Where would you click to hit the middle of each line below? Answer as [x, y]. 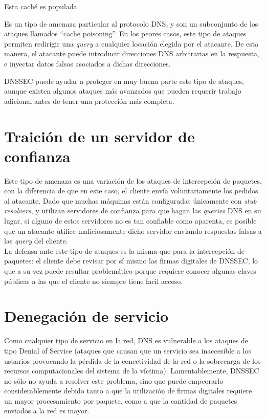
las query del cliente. [36, 241]
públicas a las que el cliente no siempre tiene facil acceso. [94, 281]
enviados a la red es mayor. [47, 411]
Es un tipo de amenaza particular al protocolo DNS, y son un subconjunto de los [131, 23]
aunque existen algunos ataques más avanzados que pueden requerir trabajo [123, 91]
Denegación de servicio [86, 316]
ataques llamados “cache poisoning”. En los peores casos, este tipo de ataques [125, 34]
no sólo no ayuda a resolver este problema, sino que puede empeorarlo [114, 380]
